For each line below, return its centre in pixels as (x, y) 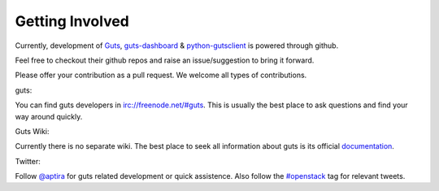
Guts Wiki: (32, 131)
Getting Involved (72, 21)
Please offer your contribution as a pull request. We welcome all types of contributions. (161, 75)
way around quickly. (49, 116)
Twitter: (28, 161)
